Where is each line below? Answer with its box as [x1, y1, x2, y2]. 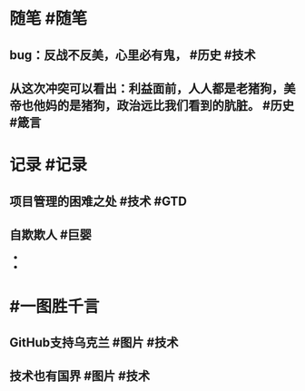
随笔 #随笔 [9, 8, 88, 29]
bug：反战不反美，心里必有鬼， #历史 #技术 [9, 47, 256, 63]
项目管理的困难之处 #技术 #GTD [9, 193, 188, 209]
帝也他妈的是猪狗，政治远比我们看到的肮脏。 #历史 [9, 97, 295, 113]
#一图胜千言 [9, 296, 100, 317]
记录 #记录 [9, 155, 88, 175]
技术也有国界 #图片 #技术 [9, 368, 151, 384]
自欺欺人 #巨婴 [9, 227, 93, 242]
